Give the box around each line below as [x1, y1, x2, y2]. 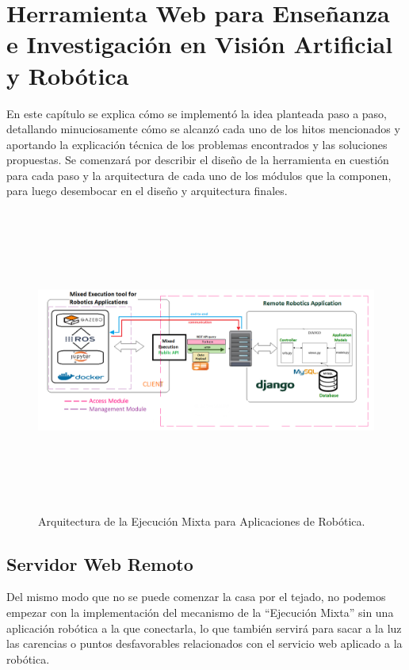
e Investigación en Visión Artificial [6, 28, 393, 60]
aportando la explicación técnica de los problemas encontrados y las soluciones [6, 136, 388, 152]
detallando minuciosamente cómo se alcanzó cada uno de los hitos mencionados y [6, 121, 400, 137]
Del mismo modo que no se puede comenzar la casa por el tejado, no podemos [6, 588, 386, 605]
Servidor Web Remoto [6, 551, 193, 576]
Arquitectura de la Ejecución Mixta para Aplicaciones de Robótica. [38, 512, 365, 529]
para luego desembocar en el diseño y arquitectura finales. [6, 182, 288, 199]
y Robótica [6, 59, 129, 91]
